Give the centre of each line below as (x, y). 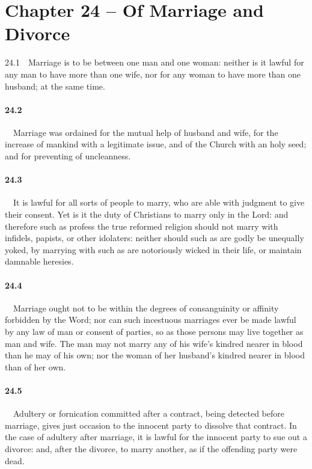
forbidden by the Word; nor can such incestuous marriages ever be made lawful (151, 320)
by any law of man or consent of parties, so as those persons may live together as (154, 332)
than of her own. (35, 366)
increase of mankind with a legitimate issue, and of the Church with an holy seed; (156, 144)
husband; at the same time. (55, 86)
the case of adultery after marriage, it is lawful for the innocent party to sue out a (156, 437)
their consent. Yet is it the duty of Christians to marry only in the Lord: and (147, 214)
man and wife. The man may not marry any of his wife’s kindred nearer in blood (154, 343)
